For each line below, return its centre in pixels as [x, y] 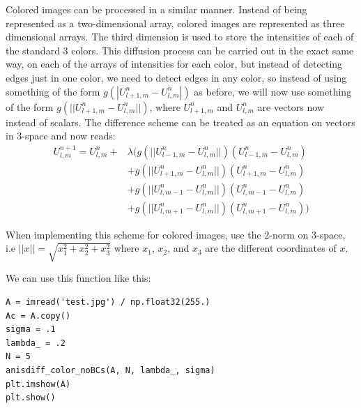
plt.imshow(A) [38, 384]
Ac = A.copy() [38, 316]
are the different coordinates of [271, 248]
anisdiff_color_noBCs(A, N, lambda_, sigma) [110, 370]
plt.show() [31, 398]
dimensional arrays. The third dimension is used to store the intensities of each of [180, 37]
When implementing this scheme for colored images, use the [133, 234]
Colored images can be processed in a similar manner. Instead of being [156, 9]
